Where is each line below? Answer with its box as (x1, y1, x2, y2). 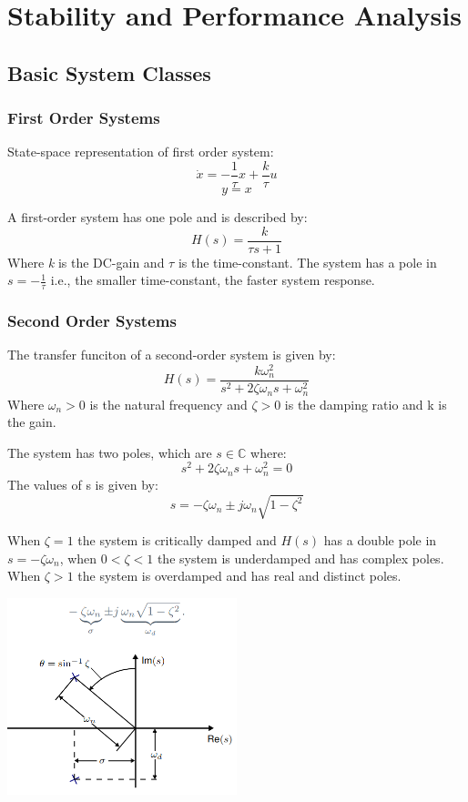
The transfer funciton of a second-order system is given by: (7, 345, 336, 364)
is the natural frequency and (89, 394, 248, 413)
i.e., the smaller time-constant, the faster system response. (50, 270, 375, 289)
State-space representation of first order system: (7, 142, 274, 161)
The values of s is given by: (7, 474, 158, 493)
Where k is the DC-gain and (7, 252, 165, 271)
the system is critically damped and (77, 530, 277, 549)
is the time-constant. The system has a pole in (178, 252, 437, 271)
